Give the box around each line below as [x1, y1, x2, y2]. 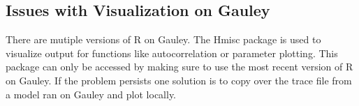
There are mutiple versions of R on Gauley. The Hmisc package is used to [6, 32, 321, 47]
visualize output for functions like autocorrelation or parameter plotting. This [6, 45, 338, 60]
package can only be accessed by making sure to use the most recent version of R [6, 59, 353, 74]
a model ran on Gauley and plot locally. [6, 86, 177, 101]
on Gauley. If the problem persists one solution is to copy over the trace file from [6, 73, 352, 87]
